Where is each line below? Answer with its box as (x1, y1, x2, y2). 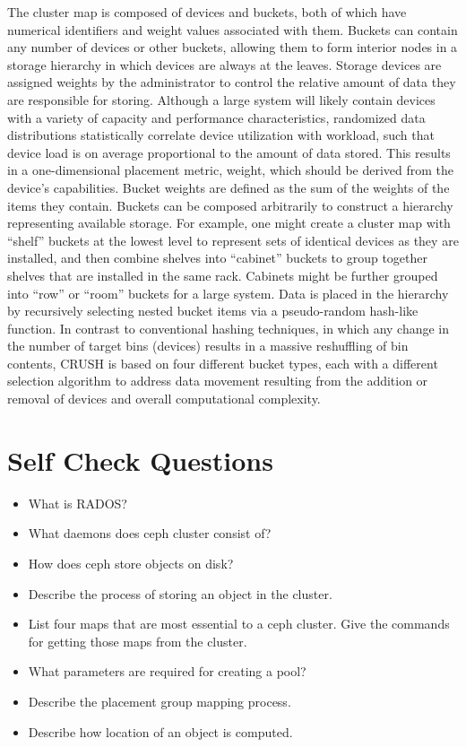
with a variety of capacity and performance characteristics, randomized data (7, 108, 426, 126)
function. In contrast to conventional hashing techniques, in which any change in (7, 318, 450, 337)
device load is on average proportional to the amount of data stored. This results (7, 143, 451, 161)
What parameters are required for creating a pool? (28, 662, 306, 681)
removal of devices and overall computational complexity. (7, 389, 321, 408)
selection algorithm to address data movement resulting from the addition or (7, 371, 428, 390)
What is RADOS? (28, 493, 127, 512)
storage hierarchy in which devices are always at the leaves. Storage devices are (7, 55, 442, 74)
